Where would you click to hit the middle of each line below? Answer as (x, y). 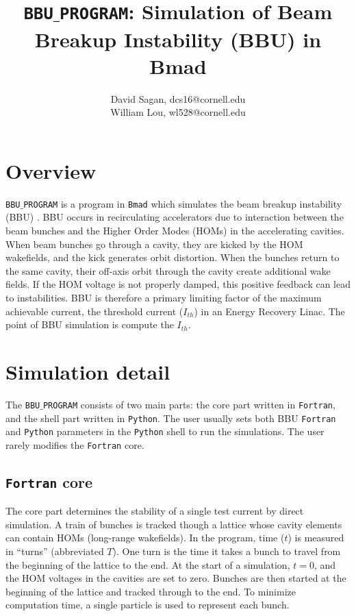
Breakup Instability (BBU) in (178, 39)
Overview (51, 170)
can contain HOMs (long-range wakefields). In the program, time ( (145, 538)
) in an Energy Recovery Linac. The (269, 311)
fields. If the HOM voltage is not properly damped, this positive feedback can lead (178, 284)
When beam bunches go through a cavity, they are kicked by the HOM (154, 244)
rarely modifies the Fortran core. (75, 444)
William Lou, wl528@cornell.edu (178, 112)
